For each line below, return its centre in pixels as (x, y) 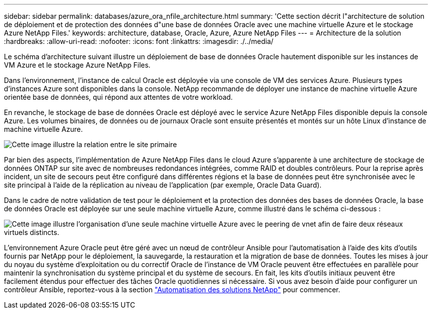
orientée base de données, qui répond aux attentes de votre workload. (118, 97)
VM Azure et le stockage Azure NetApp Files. (77, 65)
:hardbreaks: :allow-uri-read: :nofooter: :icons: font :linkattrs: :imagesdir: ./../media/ (139, 41)
